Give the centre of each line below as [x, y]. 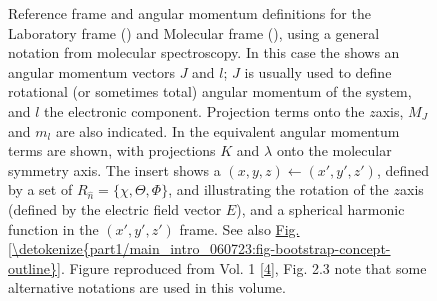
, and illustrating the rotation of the [278, 189]
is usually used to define [318, 71]
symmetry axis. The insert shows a [114, 169]
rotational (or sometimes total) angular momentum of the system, [210, 91]
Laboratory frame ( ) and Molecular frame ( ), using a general [194, 32]
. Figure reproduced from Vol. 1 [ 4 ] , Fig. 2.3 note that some [243, 267]
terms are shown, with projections [112, 150]
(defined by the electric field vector [115, 208]
